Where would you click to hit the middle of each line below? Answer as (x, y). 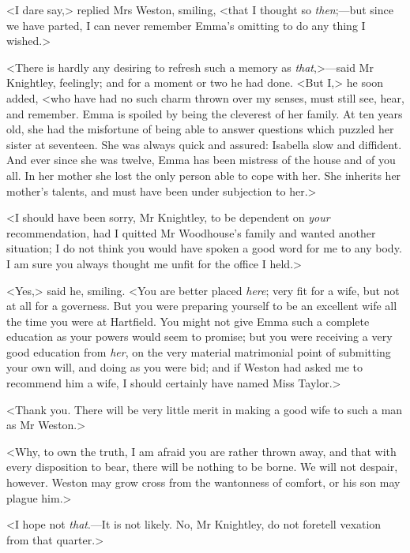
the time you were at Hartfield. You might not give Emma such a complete (188, 321)
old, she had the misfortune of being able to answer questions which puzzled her (200, 129)
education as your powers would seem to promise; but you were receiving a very (199, 336)
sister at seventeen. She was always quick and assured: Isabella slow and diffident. (204, 144)
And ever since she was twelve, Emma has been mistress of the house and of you (201, 160)
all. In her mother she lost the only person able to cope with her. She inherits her (204, 175)
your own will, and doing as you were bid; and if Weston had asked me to (185, 367)
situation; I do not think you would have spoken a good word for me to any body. (204, 248)
